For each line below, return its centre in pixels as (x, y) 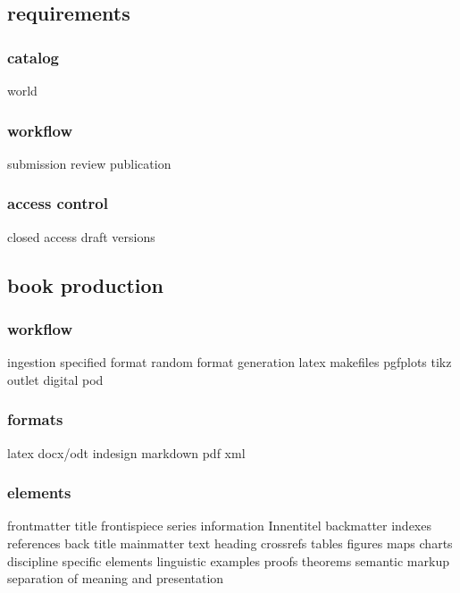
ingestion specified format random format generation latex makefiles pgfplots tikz (230, 362)
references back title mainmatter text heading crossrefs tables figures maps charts (230, 543)
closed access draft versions (81, 236)
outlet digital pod (55, 379)
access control (58, 203)
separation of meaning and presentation (116, 578)
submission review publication (89, 163)
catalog (33, 57)
